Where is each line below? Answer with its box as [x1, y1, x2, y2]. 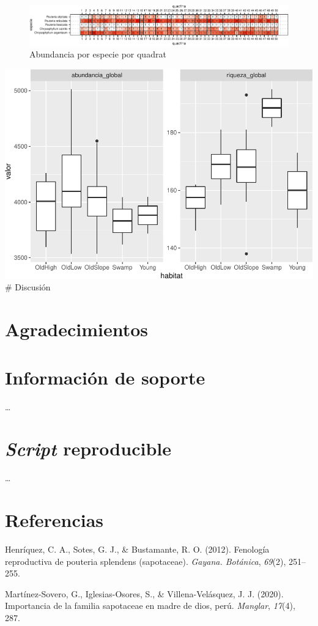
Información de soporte [5, 364, 205, 389]
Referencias [5, 507, 104, 532]
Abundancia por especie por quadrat [29, 48, 166, 61]
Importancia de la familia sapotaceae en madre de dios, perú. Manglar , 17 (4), [5, 599, 295, 612]
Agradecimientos [5, 317, 149, 342]
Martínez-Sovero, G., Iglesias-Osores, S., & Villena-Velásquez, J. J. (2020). [5, 587, 284, 600]
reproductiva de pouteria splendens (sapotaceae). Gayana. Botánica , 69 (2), [5, 554, 286, 567]
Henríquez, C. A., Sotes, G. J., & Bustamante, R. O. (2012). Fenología [5, 542, 270, 555]
